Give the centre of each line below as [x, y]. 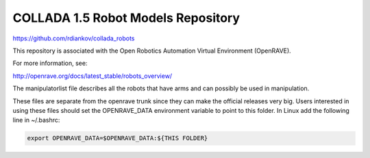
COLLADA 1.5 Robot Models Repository [126, 18]
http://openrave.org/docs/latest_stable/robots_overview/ [92, 76]
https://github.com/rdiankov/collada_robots [74, 38]
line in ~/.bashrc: [36, 120]
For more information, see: [50, 63]
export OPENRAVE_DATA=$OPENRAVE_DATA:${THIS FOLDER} [118, 138]
